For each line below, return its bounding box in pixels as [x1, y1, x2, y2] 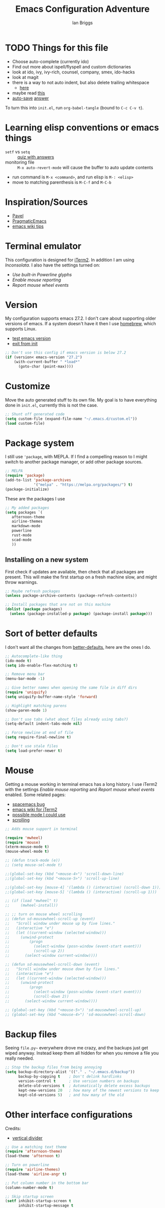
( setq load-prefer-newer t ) [5, 748, 63, 753]
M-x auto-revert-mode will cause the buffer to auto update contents [17, 164, 153, 170]
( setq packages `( [5, 510, 43, 515]
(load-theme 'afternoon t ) [5, 1154, 60, 1159]
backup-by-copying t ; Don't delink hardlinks [18, 1074, 122, 1079]
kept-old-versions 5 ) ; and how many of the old [18, 1092, 124, 1097]
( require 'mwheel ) [5, 835, 43, 840]
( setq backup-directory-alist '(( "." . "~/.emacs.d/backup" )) [5, 1070, 135, 1074]
